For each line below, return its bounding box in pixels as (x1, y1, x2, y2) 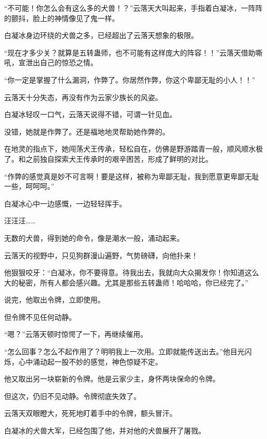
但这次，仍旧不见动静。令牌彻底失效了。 (4, 390, 141, 401)
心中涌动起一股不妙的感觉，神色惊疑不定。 (18, 356, 162, 367)
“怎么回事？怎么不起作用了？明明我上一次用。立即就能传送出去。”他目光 (4, 346, 245, 357)
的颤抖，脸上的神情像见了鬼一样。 (4, 12, 119, 23)
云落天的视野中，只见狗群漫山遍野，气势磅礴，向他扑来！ (4, 250, 198, 260)
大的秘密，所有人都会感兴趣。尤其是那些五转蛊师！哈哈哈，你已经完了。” (4, 277, 249, 288)
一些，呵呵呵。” (4, 181, 54, 192)
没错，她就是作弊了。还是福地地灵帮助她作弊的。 (4, 126, 169, 137)
